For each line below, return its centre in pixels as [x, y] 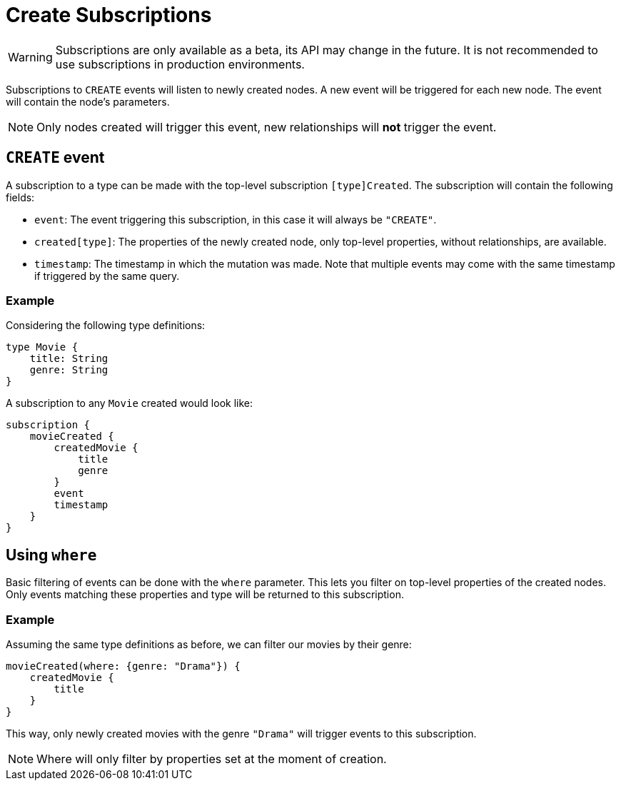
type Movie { [42, 347]
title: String [69, 359]
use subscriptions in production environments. [180, 64]
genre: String [69, 370]
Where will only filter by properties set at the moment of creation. [212, 759]
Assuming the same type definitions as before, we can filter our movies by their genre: [209, 644]
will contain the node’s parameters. [88, 101]
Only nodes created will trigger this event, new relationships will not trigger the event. [267, 127]
